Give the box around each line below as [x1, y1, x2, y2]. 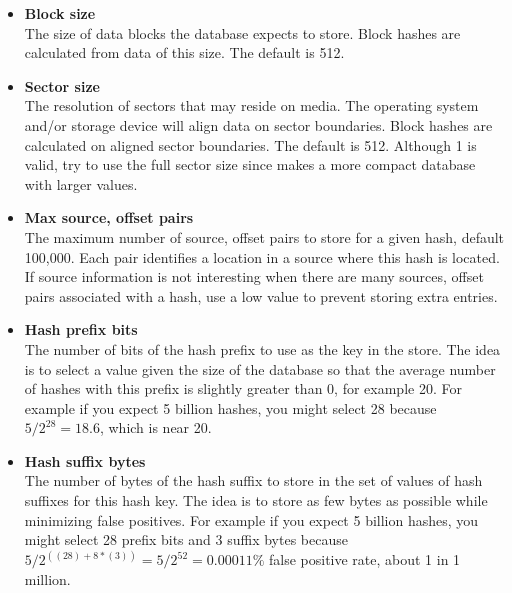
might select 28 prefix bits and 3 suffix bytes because [24, 529, 348, 550]
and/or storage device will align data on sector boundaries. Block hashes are [24, 114, 493, 135]
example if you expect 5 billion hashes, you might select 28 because [24, 397, 437, 418]
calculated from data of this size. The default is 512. [24, 42, 345, 63]
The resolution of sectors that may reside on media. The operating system [24, 95, 479, 116]
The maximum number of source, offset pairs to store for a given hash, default [24, 226, 505, 247]
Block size [24, 3, 96, 23]
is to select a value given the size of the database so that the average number [24, 358, 496, 379]
